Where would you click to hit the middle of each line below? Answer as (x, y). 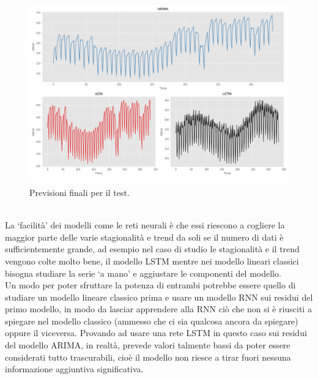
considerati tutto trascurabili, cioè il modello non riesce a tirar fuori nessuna (148, 357)
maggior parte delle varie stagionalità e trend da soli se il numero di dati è (144, 237)
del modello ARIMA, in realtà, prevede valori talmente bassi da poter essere (148, 345)
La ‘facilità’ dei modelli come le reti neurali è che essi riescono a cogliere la (145, 225)
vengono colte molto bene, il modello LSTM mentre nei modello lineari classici (152, 261)
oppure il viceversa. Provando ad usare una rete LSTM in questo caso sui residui (156, 333)
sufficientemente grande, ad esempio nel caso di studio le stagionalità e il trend (152, 249)
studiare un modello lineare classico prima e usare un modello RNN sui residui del (159, 297)
